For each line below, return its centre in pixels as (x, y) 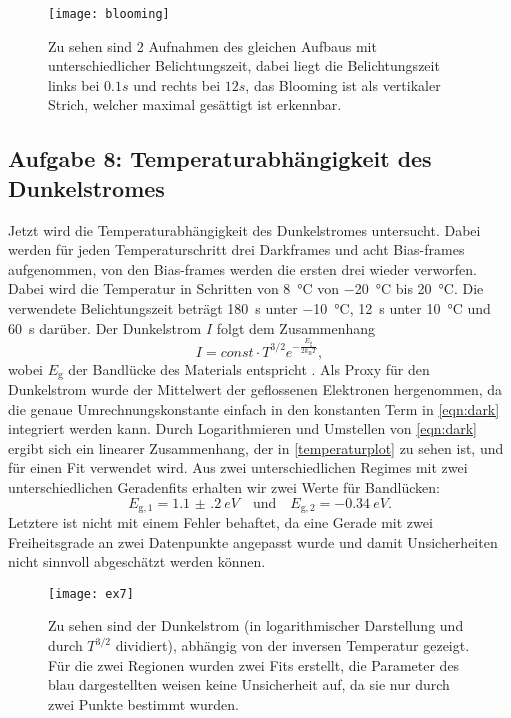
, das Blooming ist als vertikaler (343, 84)
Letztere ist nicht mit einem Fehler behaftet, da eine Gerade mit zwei (220, 521)
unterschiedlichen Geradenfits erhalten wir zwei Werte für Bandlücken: (224, 486)
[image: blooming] (109, 14)
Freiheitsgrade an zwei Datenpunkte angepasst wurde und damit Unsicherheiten (253, 541)
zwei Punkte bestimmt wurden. (143, 703)
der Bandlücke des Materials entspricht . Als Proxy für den (249, 368)
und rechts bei (177, 84)
